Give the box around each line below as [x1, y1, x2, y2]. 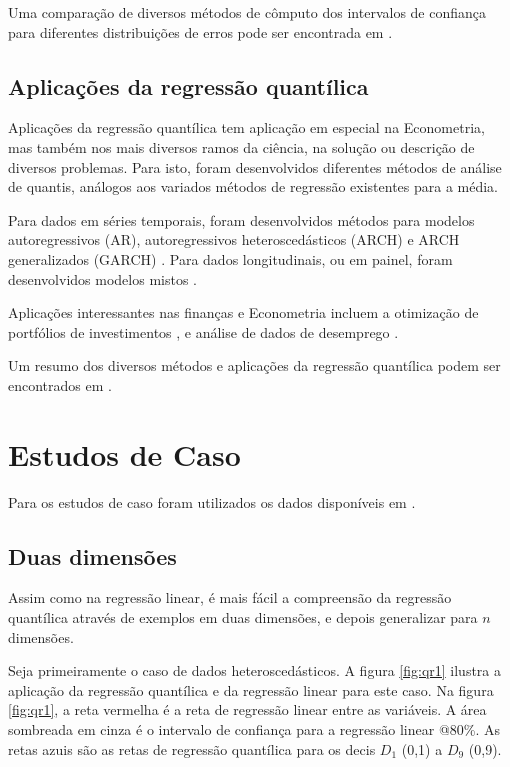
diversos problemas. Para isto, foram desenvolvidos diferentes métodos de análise [8, 156, 502, 177]
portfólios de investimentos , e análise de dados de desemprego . [8, 321, 399, 342]
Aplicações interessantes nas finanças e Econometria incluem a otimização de [8, 302, 479, 323]
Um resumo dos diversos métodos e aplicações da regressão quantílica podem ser [8, 355, 501, 376]
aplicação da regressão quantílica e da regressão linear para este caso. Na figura [8, 679, 494, 700]
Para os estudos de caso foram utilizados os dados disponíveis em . [8, 491, 416, 512]
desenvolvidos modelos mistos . [8, 268, 197, 289]
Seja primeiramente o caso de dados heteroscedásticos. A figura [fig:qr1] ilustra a [8, 660, 502, 681]
